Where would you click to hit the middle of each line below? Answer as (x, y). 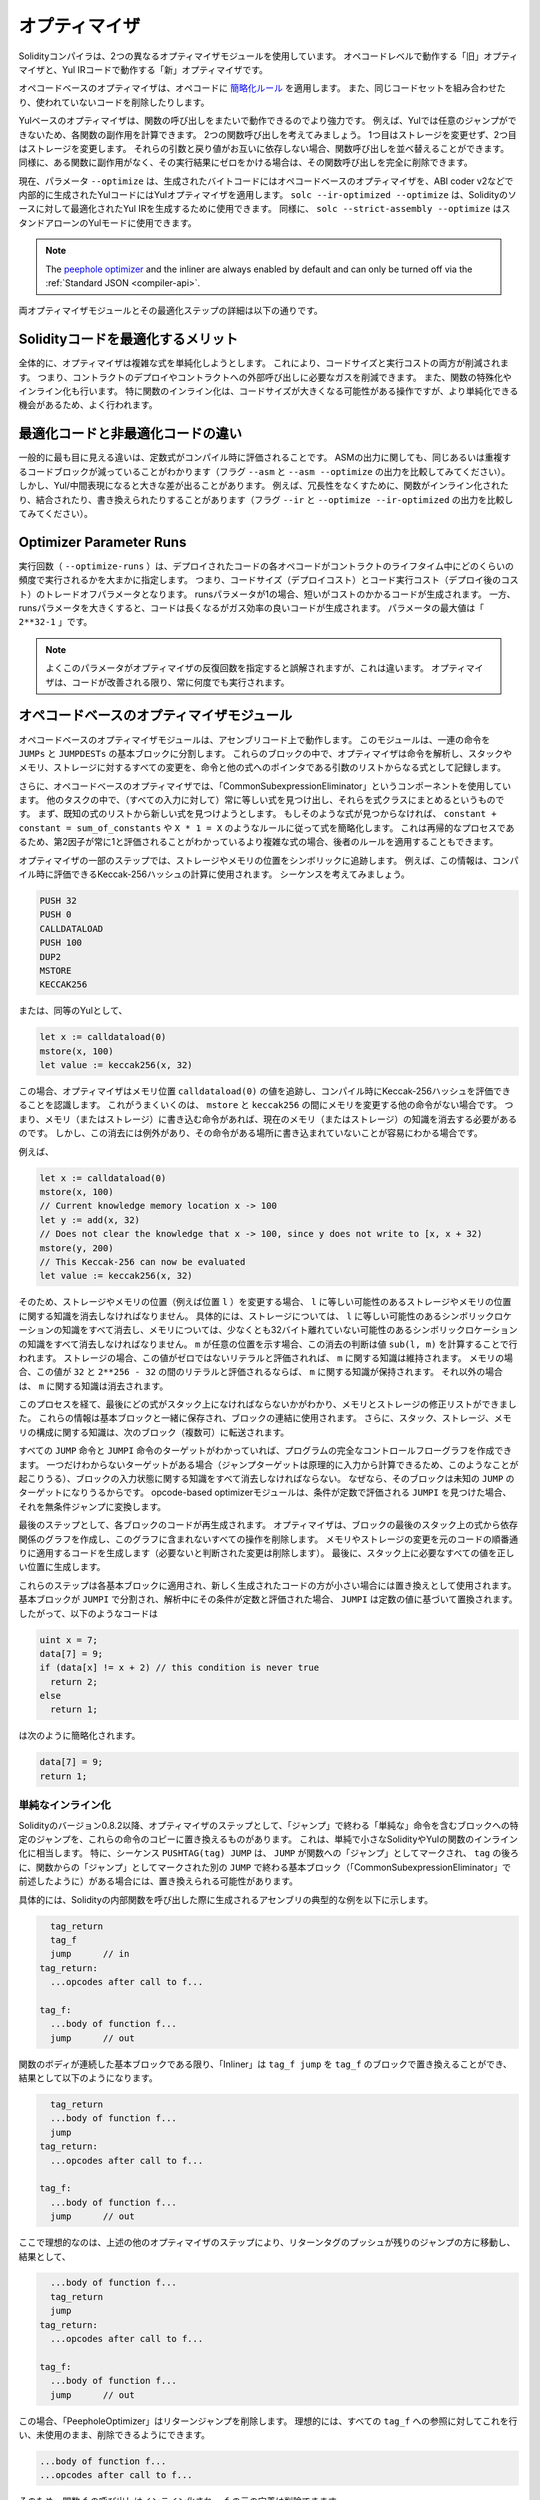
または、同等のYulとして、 (73, 1011)
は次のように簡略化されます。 (79, 1736)
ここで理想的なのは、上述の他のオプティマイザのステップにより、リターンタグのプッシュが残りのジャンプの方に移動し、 (267, 2242)
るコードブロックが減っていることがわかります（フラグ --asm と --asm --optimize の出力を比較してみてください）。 (264, 471)
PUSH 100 (61, 943)
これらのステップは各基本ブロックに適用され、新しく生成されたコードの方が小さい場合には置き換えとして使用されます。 (267, 1585)
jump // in (90, 1954)
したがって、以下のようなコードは (88, 1613)
